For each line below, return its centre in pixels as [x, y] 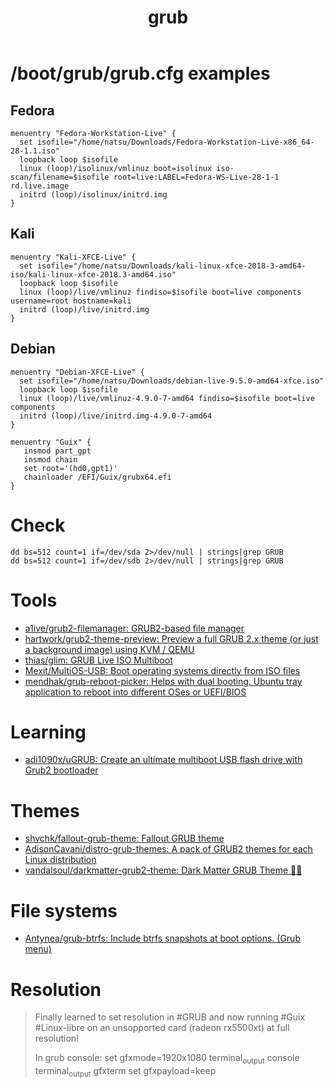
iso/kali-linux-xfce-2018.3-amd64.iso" [93, 274]
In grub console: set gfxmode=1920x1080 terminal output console [167, 1059]
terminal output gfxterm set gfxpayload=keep [125, 1072]
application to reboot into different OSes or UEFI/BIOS [135, 692]
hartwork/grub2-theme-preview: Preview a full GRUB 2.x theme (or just [171, 638]
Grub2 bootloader [61, 770]
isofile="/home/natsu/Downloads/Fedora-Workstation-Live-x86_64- [175, 142]
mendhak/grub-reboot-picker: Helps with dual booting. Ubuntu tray [163, 681]
